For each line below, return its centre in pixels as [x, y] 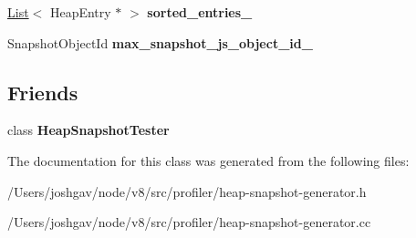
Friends [43, 92]
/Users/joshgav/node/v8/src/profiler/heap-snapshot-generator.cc [189, 222]
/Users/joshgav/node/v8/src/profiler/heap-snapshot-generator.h [187, 191]
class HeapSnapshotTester [88, 130]
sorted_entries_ [200, 12]
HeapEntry [80, 12]
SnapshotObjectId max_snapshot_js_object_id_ [160, 42]
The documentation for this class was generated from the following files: [208, 160]
